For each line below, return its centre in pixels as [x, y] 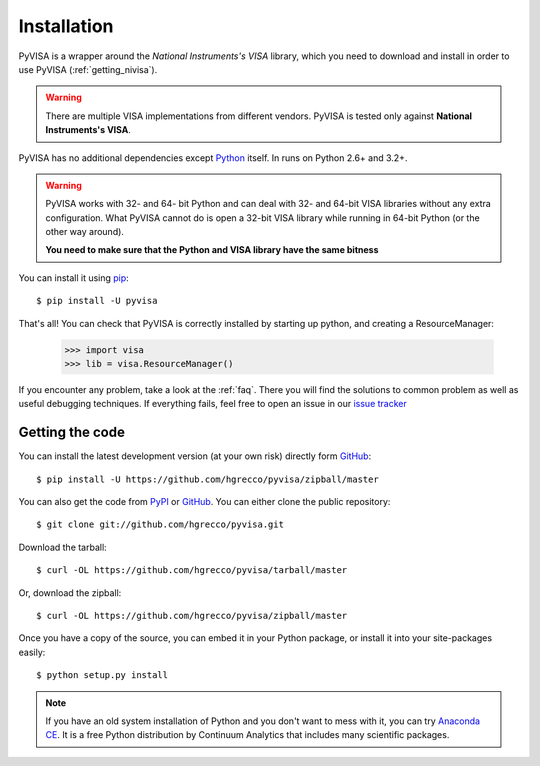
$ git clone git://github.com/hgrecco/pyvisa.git [160, 524]
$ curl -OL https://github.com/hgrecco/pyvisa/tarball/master [192, 570]
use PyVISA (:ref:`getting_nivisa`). [88, 69]
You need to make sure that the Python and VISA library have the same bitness [212, 250]
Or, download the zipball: [70, 592]
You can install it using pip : [73, 277]
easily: [32, 652]
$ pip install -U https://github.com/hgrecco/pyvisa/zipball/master [207, 479]
